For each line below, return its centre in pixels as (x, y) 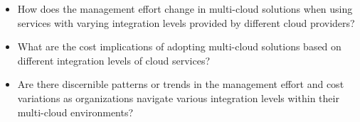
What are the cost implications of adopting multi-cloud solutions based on (179, 46)
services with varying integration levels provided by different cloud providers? (186, 22)
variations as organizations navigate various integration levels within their (178, 98)
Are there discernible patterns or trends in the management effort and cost (181, 84)
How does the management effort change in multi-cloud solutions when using (185, 9)
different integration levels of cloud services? (114, 60)
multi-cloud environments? (75, 112)
